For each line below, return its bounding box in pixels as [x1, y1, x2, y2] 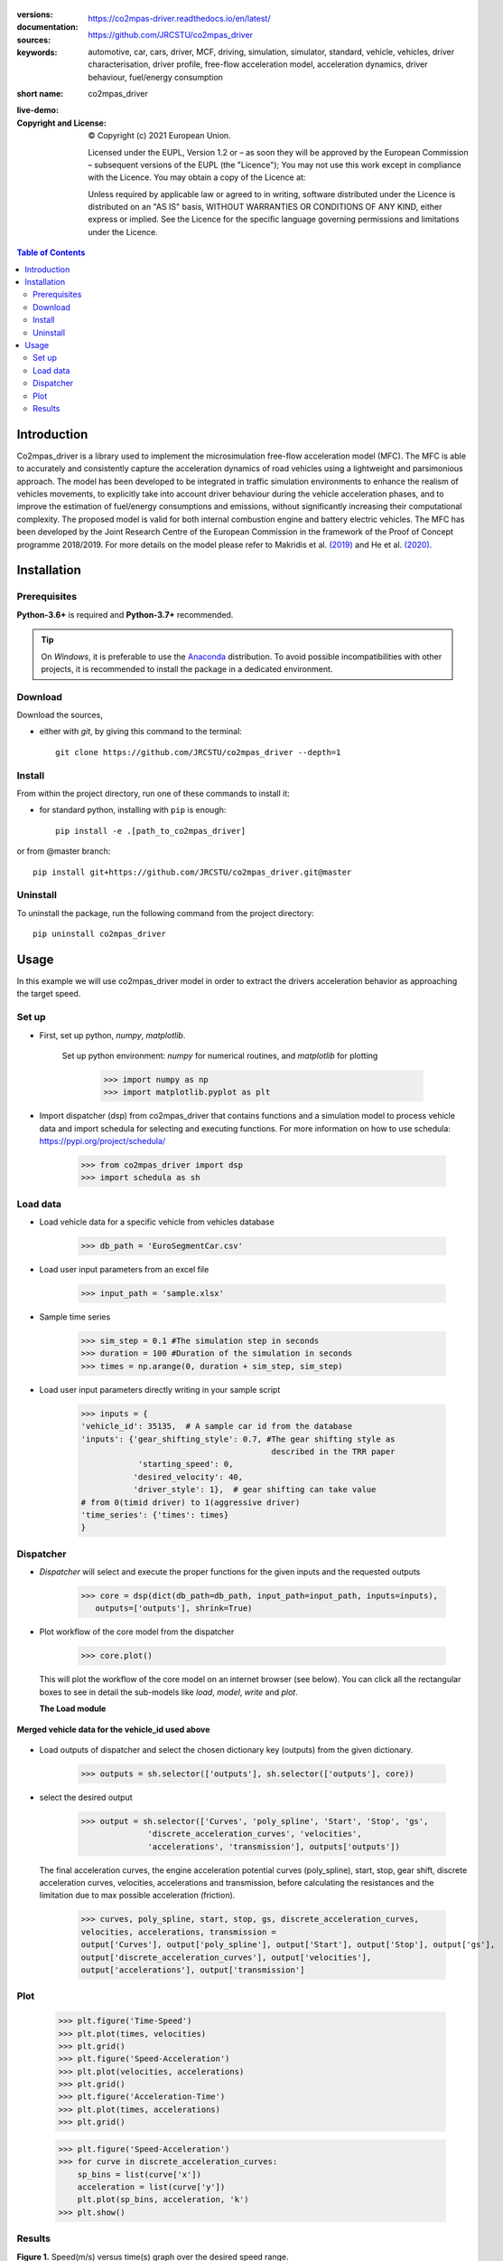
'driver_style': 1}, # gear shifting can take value [133, 1484, 377, 1495]
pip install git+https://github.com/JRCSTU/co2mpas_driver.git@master [33, 866, 352, 877]
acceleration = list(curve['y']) [77, 2182, 226, 2192]
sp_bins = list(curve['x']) [77, 2169, 202, 2180]
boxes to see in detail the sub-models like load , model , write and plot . [39, 1687, 298, 1698]
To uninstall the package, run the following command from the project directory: [16, 907, 315, 918]
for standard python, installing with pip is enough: [39, 805, 227, 816]
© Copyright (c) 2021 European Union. [88, 130, 231, 141]
